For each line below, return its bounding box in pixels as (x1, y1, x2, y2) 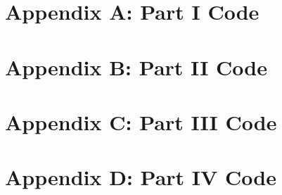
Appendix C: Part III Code (5, 107, 277, 136)
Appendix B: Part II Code (5, 52, 267, 81)
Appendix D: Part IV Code (5, 163, 277, 191)
